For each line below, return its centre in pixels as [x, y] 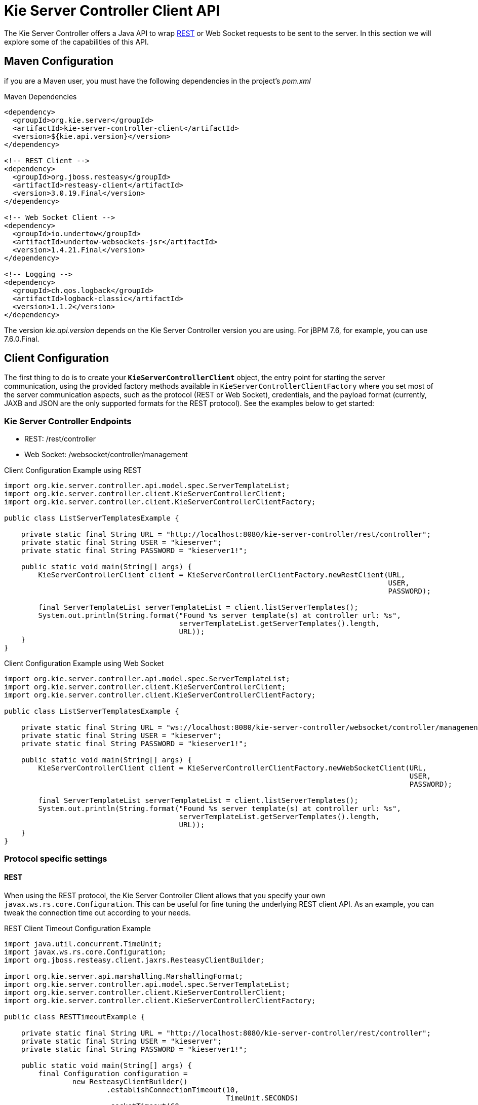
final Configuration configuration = [113, 1073]
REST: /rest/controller [60, 439]
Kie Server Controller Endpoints [68, 421]
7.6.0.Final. [22, 339]
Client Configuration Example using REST [73, 470]
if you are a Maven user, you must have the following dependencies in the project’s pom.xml [157, 81]
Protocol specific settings [56, 858]
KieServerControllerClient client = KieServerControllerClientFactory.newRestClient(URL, [222, 575]
